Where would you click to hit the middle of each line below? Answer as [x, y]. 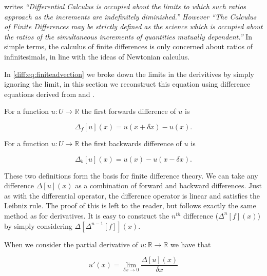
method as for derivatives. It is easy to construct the [87, 215]
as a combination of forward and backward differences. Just [168, 185]
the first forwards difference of [129, 111]
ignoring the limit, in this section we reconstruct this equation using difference [127, 84]
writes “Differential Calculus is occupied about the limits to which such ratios [125, 6]
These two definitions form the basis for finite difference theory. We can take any [131, 175]
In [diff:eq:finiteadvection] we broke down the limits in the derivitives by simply [129, 74]
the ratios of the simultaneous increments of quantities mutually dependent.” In [128, 36]
